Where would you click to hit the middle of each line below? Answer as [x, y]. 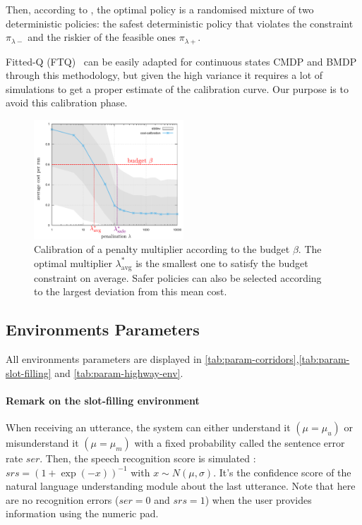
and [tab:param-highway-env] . [119, 372]
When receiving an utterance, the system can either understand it [148, 427]
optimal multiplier [73, 262]
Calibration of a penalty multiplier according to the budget [162, 249]
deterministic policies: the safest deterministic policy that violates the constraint [180, 23]
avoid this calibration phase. [67, 103]
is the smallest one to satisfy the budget [222, 262]
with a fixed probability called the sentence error [240, 442]
